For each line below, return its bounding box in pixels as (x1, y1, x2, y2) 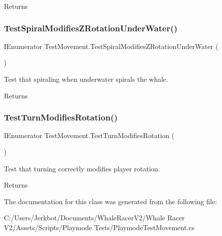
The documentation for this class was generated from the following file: (4, 196, 217, 206)
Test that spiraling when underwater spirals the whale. (4, 74, 168, 84)
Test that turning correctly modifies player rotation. (4, 163, 160, 173)
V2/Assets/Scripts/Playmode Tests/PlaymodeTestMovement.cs (4, 222, 195, 232)
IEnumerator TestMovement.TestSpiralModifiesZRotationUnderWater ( (4, 41, 219, 51)
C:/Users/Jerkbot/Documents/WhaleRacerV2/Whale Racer (4, 212, 185, 223)
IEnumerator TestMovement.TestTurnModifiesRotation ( (4, 130, 174, 141)
